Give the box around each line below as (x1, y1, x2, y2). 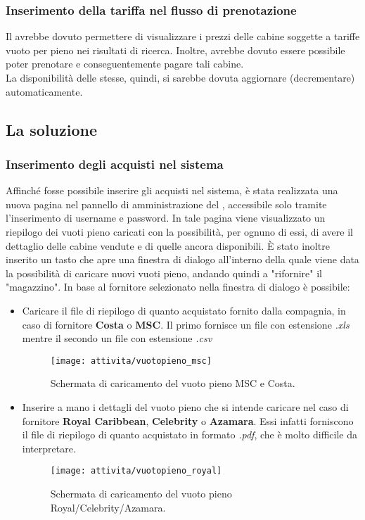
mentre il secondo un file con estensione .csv (22, 331, 212, 345)
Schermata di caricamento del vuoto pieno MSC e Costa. (50, 376, 295, 391)
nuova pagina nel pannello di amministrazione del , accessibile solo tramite (6, 196, 327, 211)
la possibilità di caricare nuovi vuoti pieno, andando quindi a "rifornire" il (6, 265, 322, 280)
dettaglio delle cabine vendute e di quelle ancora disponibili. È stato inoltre (6, 238, 330, 253)
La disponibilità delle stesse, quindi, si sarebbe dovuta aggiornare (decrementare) (6, 70, 355, 84)
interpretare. (22, 440, 76, 455)
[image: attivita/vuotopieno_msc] (50, 355, 212, 366)
